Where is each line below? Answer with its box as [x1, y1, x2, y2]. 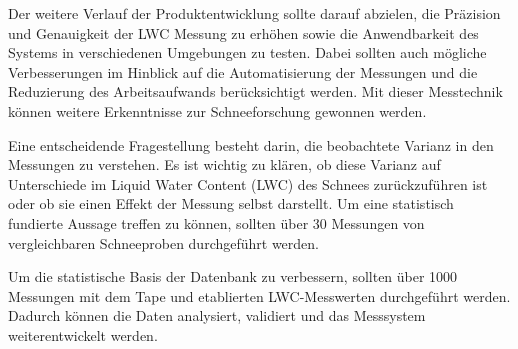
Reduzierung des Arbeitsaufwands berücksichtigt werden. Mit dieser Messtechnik [8, 81, 503, 102]
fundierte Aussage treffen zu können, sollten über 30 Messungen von [8, 212, 425, 233]
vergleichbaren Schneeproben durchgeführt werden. [8, 232, 319, 253]
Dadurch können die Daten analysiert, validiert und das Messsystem [8, 305, 426, 326]
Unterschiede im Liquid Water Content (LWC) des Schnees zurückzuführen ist [8, 173, 488, 194]
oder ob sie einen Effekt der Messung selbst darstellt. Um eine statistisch [8, 193, 454, 214]
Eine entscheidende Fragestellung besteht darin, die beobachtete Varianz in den [8, 134, 494, 155]
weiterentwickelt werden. [8, 324, 158, 345]
